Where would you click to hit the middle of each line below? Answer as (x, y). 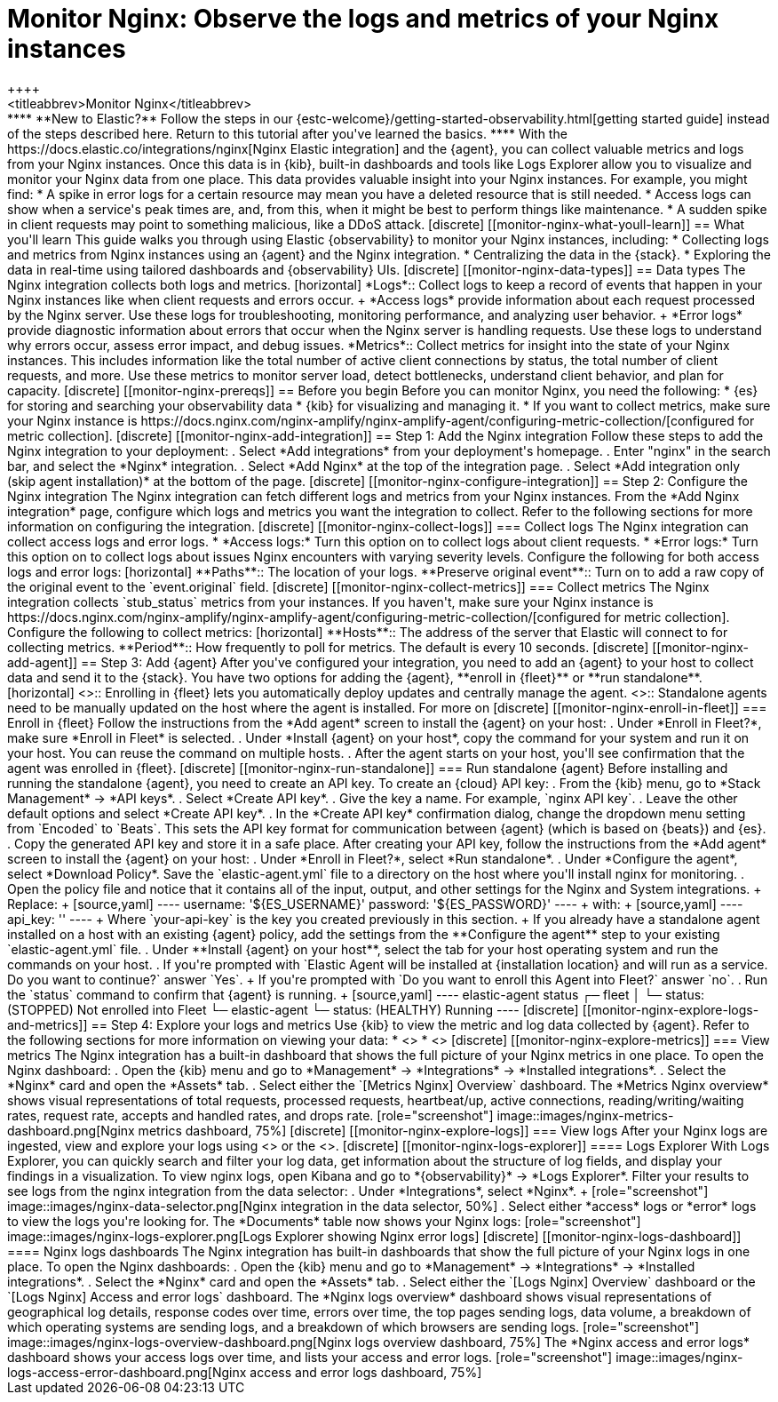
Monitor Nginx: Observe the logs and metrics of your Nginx (363, 19)
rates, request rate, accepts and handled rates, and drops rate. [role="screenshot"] (250, 1115)
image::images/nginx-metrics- (585, 1115)
